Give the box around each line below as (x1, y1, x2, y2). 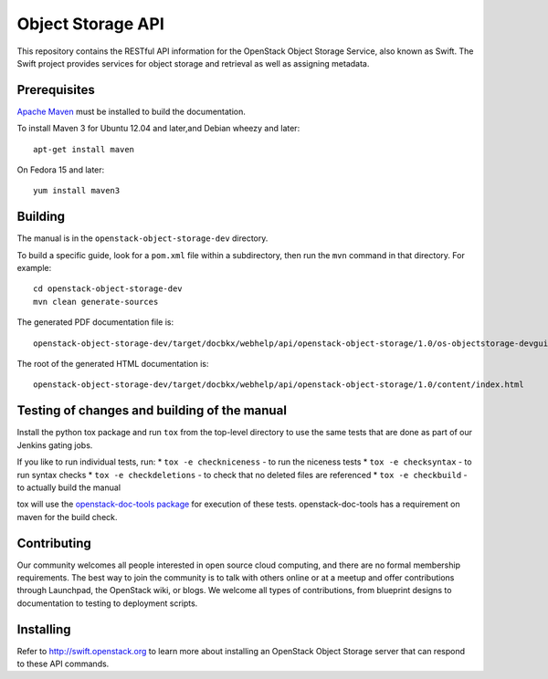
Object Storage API (16, 14, 164, 34)
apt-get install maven (33, 144, 135, 154)
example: (16, 263, 52, 274)
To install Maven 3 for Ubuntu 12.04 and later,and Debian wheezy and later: (16, 123, 300, 134)
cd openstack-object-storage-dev (33, 284, 183, 294)
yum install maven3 (33, 185, 121, 196)
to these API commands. (16, 658, 110, 670)
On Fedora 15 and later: (16, 164, 105, 175)
